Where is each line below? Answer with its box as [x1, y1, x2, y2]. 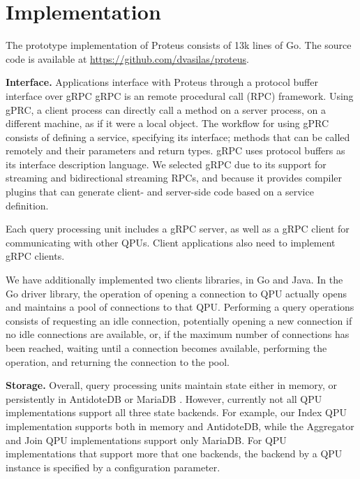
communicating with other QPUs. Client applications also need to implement [6, 235, 336, 249]
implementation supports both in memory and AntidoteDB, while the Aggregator [6, 418, 354, 433]
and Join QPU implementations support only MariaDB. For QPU [6, 432, 287, 447]
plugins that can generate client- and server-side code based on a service [6, 184, 314, 199]
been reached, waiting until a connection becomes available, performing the [6, 341, 327, 355]
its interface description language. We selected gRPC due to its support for [6, 156, 327, 171]
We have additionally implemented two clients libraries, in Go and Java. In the [6, 272, 343, 287]
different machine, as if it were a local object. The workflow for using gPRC [6, 116, 329, 131]
